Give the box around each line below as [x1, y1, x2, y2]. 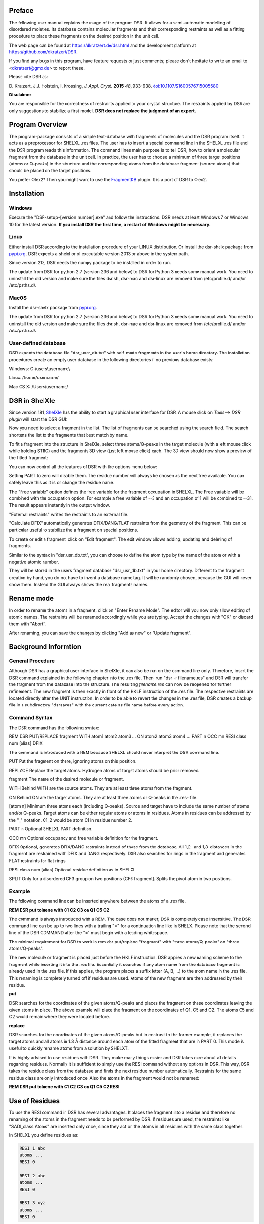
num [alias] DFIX [9, 740, 43, 746]
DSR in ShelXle [9, 397, 56, 405]
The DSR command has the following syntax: [9, 725, 100, 730]
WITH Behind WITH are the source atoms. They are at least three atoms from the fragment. [9, 785, 193, 791]
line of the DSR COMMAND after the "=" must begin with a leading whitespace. [9, 930, 169, 936]
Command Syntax [9, 714, 53, 721]
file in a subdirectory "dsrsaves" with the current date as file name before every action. [9, 702, 184, 708]
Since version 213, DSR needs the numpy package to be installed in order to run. [9, 259, 171, 265]
